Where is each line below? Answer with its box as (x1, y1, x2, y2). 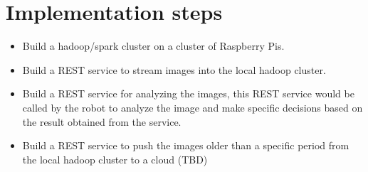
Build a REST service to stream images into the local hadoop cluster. (22, 62, 326, 77)
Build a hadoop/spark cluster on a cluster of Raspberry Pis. (22, 38, 285, 53)
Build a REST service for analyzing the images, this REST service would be (22, 86, 354, 101)
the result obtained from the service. (22, 114, 182, 129)
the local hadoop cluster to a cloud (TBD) (22, 151, 208, 166)
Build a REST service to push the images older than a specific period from (22, 138, 349, 153)
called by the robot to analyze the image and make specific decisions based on (22, 100, 363, 114)
